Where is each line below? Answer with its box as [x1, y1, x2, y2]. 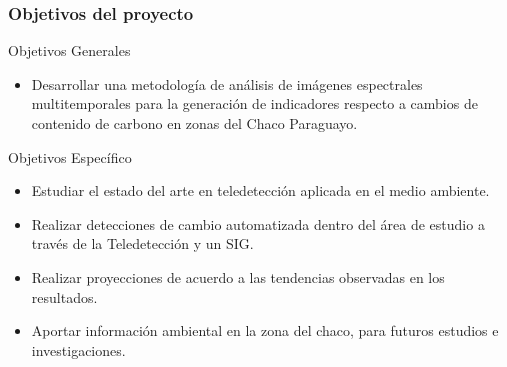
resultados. [31, 286, 98, 307]
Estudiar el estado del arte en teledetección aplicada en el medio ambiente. [31, 180, 490, 201]
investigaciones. [31, 339, 126, 360]
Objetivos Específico [8, 146, 132, 167]
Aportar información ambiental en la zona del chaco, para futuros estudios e [31, 320, 499, 341]
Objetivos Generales [8, 40, 131, 61]
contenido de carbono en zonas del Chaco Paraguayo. [31, 113, 358, 133]
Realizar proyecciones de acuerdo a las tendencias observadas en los [31, 266, 445, 287]
